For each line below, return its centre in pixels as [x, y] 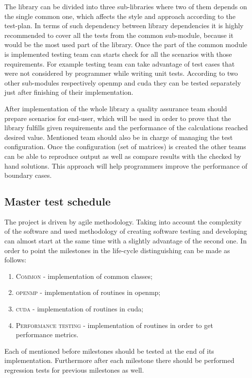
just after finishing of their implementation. [69, 92]
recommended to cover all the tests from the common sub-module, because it [119, 35]
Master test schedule [58, 201]
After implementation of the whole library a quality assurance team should [116, 108]
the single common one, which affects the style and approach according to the [120, 16]
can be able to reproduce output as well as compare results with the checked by [123, 156]
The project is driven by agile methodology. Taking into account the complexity [123, 221]
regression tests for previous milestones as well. [74, 370]
